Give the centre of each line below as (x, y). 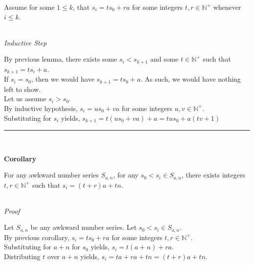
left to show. (22, 89)
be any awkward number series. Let (84, 227)
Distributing (22, 256)
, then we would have (63, 79)
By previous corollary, (37, 237)
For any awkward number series (52, 175)
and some (164, 59)
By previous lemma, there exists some (61, 59)
